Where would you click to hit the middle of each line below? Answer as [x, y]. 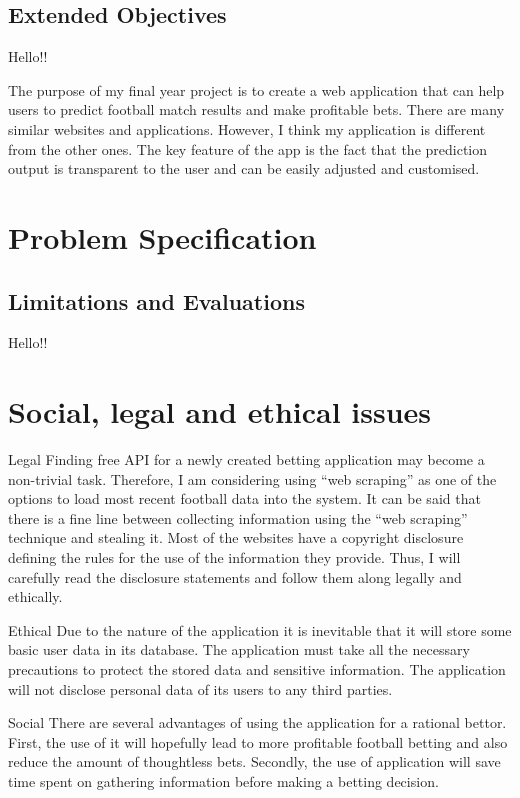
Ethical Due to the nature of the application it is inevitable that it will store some [260, 629]
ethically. [35, 596]
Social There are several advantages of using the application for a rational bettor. [257, 722]
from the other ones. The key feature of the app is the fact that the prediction [248, 148]
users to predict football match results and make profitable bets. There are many [256, 109]
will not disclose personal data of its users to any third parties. [200, 688]
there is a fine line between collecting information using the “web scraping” [238, 517]
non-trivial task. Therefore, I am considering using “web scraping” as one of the [252, 478]
